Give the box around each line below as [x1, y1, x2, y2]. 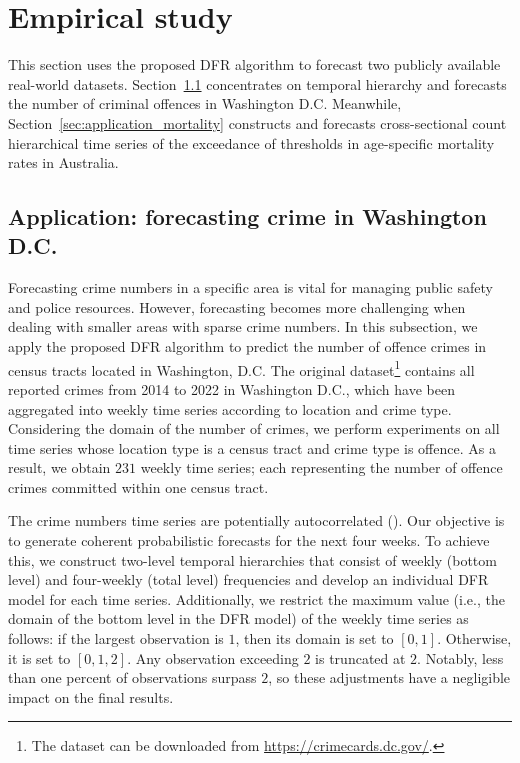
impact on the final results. [8, 686, 174, 707]
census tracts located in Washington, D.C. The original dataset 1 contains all [8, 356, 475, 380]
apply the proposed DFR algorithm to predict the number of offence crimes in [8, 336, 487, 357]
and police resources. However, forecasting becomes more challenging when [8, 296, 466, 317]
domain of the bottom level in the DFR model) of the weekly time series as [8, 608, 469, 629]
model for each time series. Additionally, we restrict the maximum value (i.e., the [8, 588, 505, 609]
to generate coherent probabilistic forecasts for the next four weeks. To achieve [8, 530, 490, 551]
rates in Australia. [8, 152, 119, 173]
